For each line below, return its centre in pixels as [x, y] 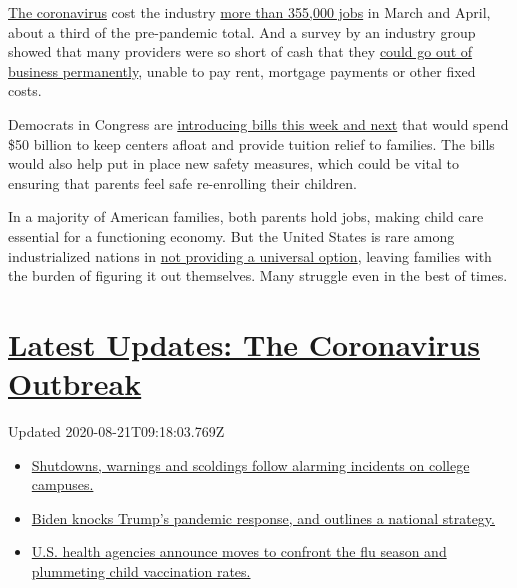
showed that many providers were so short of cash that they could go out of [240, 51]
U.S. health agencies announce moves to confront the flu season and [239, 551]
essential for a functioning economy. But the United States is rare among [231, 235]
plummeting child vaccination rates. [141, 571]
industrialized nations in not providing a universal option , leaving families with [250, 255]
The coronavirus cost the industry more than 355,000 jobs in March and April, [249, 12]
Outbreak [75, 383]
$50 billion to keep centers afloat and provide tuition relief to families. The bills [251, 143]
